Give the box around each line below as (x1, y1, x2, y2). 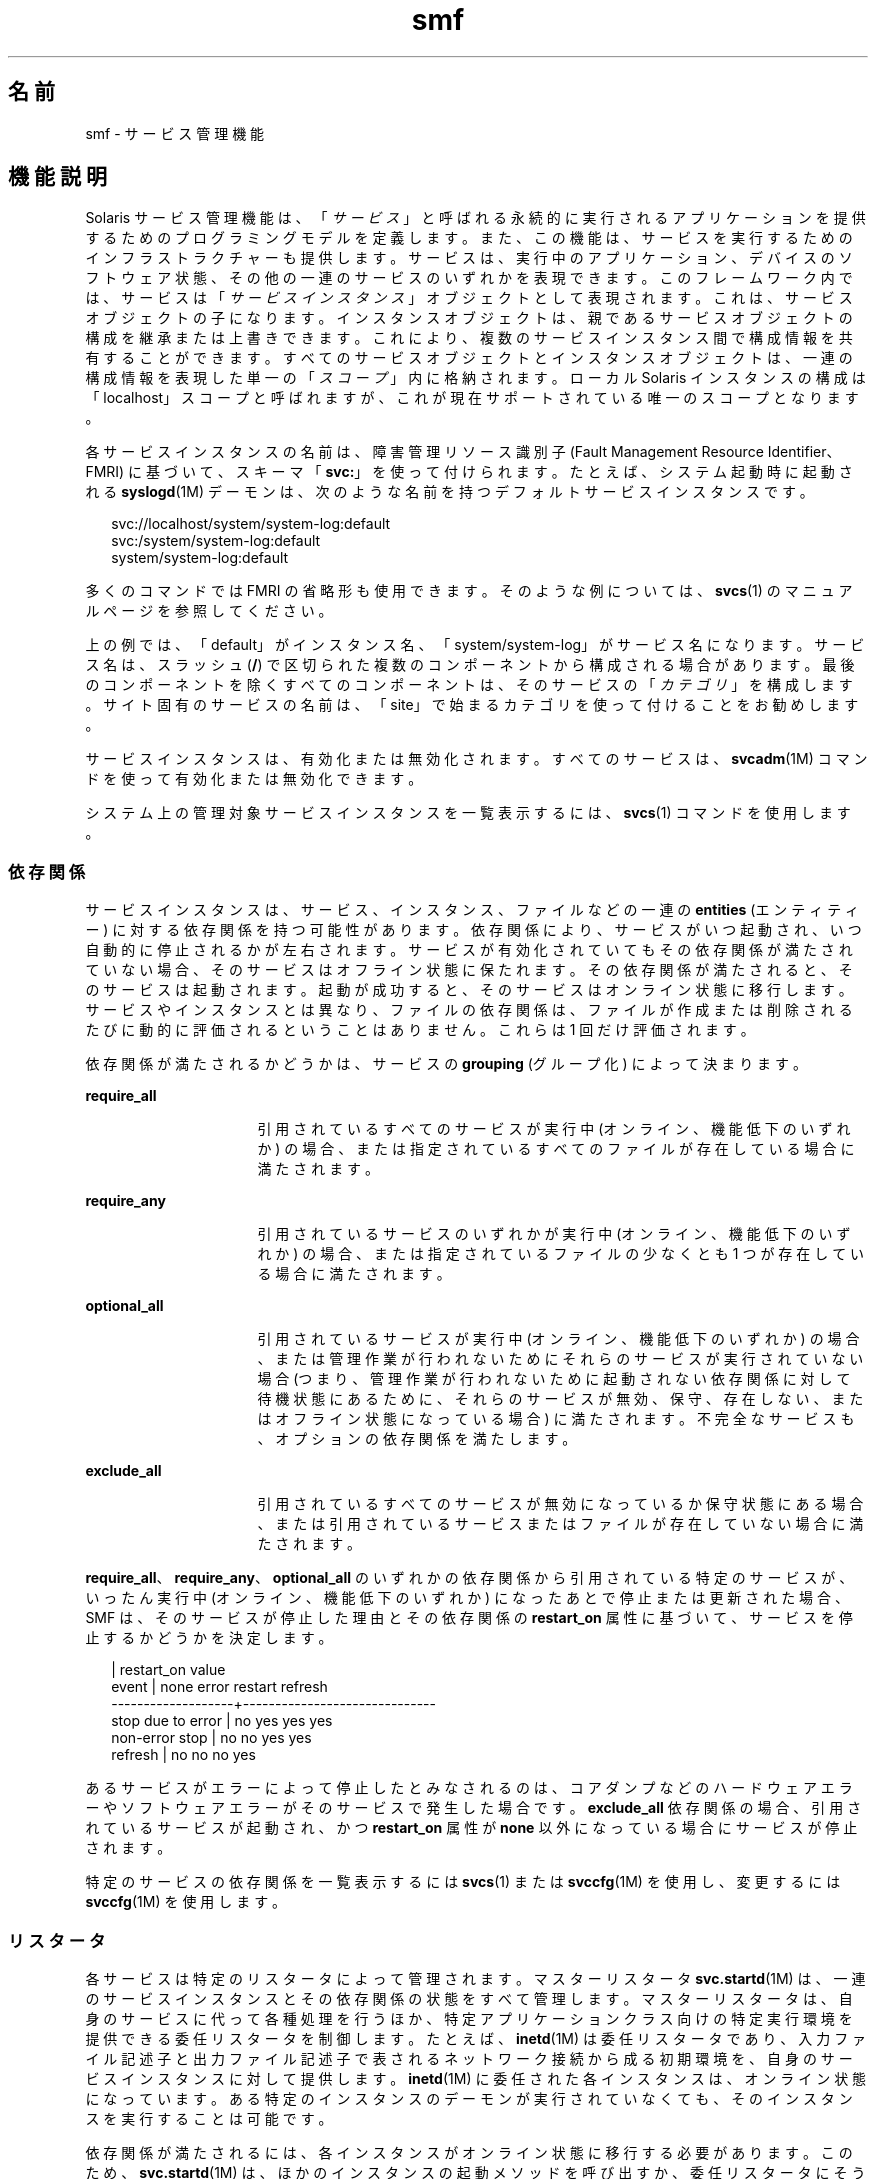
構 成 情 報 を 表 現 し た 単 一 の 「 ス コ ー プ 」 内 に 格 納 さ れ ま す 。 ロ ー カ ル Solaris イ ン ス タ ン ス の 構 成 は (85, 369, 866, 387)
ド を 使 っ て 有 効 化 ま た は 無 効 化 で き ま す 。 (85, 770, 423, 788)
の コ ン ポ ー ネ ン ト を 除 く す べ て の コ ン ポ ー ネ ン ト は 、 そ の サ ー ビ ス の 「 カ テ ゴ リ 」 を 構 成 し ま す (85, 676, 853, 694)
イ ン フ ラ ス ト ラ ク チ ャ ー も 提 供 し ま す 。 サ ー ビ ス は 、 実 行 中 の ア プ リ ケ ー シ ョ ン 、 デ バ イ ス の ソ (85, 249, 853, 267)
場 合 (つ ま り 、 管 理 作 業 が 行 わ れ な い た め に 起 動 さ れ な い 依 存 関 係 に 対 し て (257, 1370, 851, 1388)
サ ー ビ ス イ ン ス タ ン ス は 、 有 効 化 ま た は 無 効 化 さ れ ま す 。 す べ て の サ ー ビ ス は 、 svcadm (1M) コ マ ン (85, 750, 868, 768)
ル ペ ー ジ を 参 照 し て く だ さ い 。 (85, 602, 333, 620)
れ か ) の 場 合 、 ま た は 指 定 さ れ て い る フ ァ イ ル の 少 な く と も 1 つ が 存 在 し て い (257, 1245, 865, 1263)
